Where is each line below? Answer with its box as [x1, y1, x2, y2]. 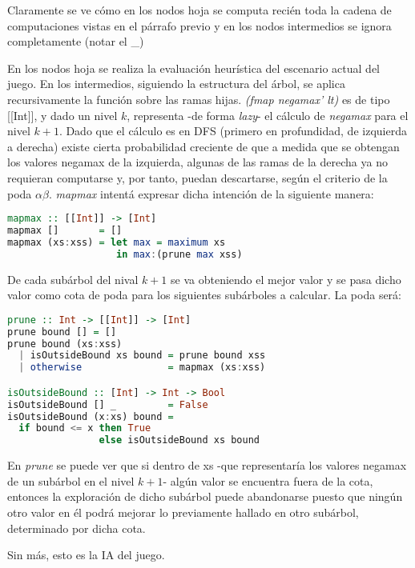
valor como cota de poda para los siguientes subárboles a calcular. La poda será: [7, 286, 401, 303]
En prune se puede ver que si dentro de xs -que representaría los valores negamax [7, 457, 407, 474]
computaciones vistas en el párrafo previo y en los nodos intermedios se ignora [7, 17, 392, 34]
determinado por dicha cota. [7, 519, 146, 536]
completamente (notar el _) [7, 33, 144, 50]
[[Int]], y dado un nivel [7, 106, 118, 123]
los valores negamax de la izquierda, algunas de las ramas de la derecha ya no [7, 154, 388, 170]
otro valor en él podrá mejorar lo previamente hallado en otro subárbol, [7, 504, 359, 520]
